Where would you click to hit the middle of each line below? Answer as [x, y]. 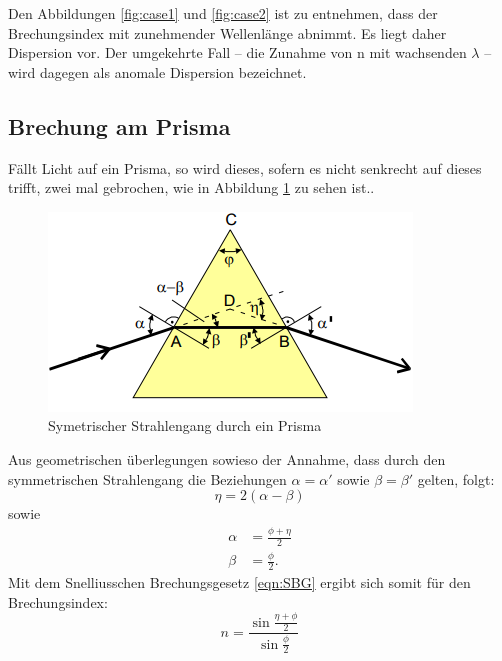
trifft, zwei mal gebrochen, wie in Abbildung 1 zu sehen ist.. [191, 187]
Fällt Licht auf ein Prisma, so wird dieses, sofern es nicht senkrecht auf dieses [245, 167]
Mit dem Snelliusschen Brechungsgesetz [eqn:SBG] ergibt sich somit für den [239, 582]
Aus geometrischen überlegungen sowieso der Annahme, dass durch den [227, 458]
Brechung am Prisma [119, 125]
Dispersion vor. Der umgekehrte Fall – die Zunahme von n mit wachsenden [237, 52]
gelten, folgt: [456, 478]
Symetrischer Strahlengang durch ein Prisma [185, 425]
